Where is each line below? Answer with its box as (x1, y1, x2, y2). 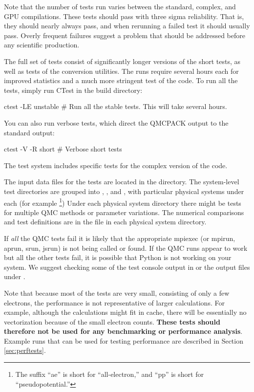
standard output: (4, 127, 55, 137)
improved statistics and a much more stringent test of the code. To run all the (4, 75, 238, 86)
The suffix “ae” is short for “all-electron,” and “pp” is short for (15, 369, 204, 379)
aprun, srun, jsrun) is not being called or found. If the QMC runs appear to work (4, 242, 248, 253)
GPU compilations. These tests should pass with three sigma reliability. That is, (4, 11, 244, 21)
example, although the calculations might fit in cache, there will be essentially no (4, 307, 247, 317)
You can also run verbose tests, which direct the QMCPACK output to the (4, 117, 229, 128)
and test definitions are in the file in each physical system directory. (4, 217, 207, 227)
